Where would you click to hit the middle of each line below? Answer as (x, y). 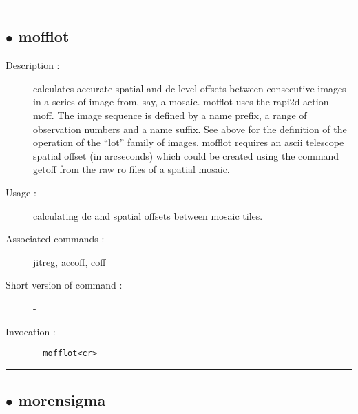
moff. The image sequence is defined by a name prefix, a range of (170, 115)
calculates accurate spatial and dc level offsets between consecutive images (190, 88)
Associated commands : (55, 239)
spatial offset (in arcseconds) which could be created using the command (186, 155)
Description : (33, 65)
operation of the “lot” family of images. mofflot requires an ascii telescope (189, 142)
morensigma (62, 400)
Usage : (21, 192)
